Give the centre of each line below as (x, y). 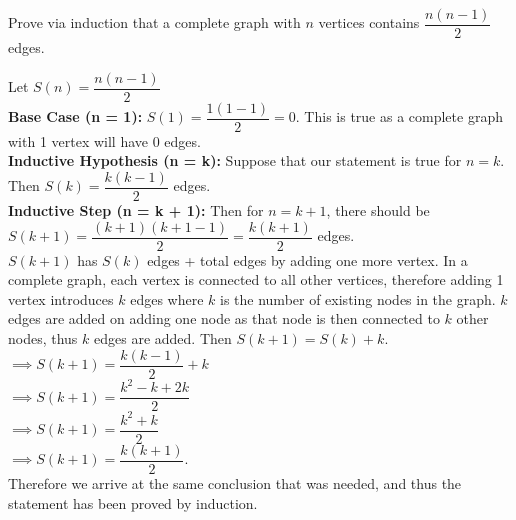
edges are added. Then (163, 338)
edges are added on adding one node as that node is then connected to (224, 318)
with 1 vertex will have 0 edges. (104, 140)
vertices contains (369, 22)
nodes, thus (43, 338)
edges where (167, 298)
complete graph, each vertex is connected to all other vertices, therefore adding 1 (256, 279)
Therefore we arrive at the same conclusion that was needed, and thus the (235, 482)
